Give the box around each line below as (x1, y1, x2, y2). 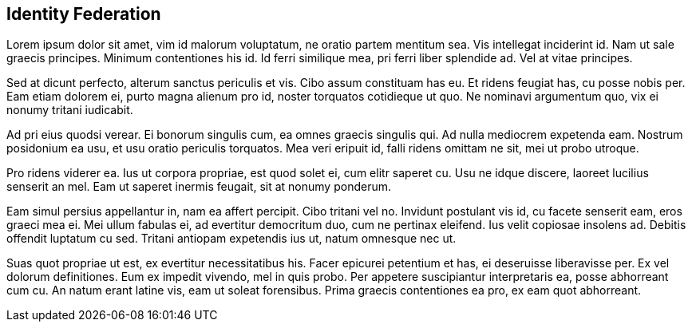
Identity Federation (6, 4, 161, 24)
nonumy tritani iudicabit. (6, 103, 133, 117)
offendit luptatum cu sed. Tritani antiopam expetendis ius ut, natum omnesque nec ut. (6, 231, 457, 246)
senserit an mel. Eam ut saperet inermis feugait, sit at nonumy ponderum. (6, 180, 391, 194)
